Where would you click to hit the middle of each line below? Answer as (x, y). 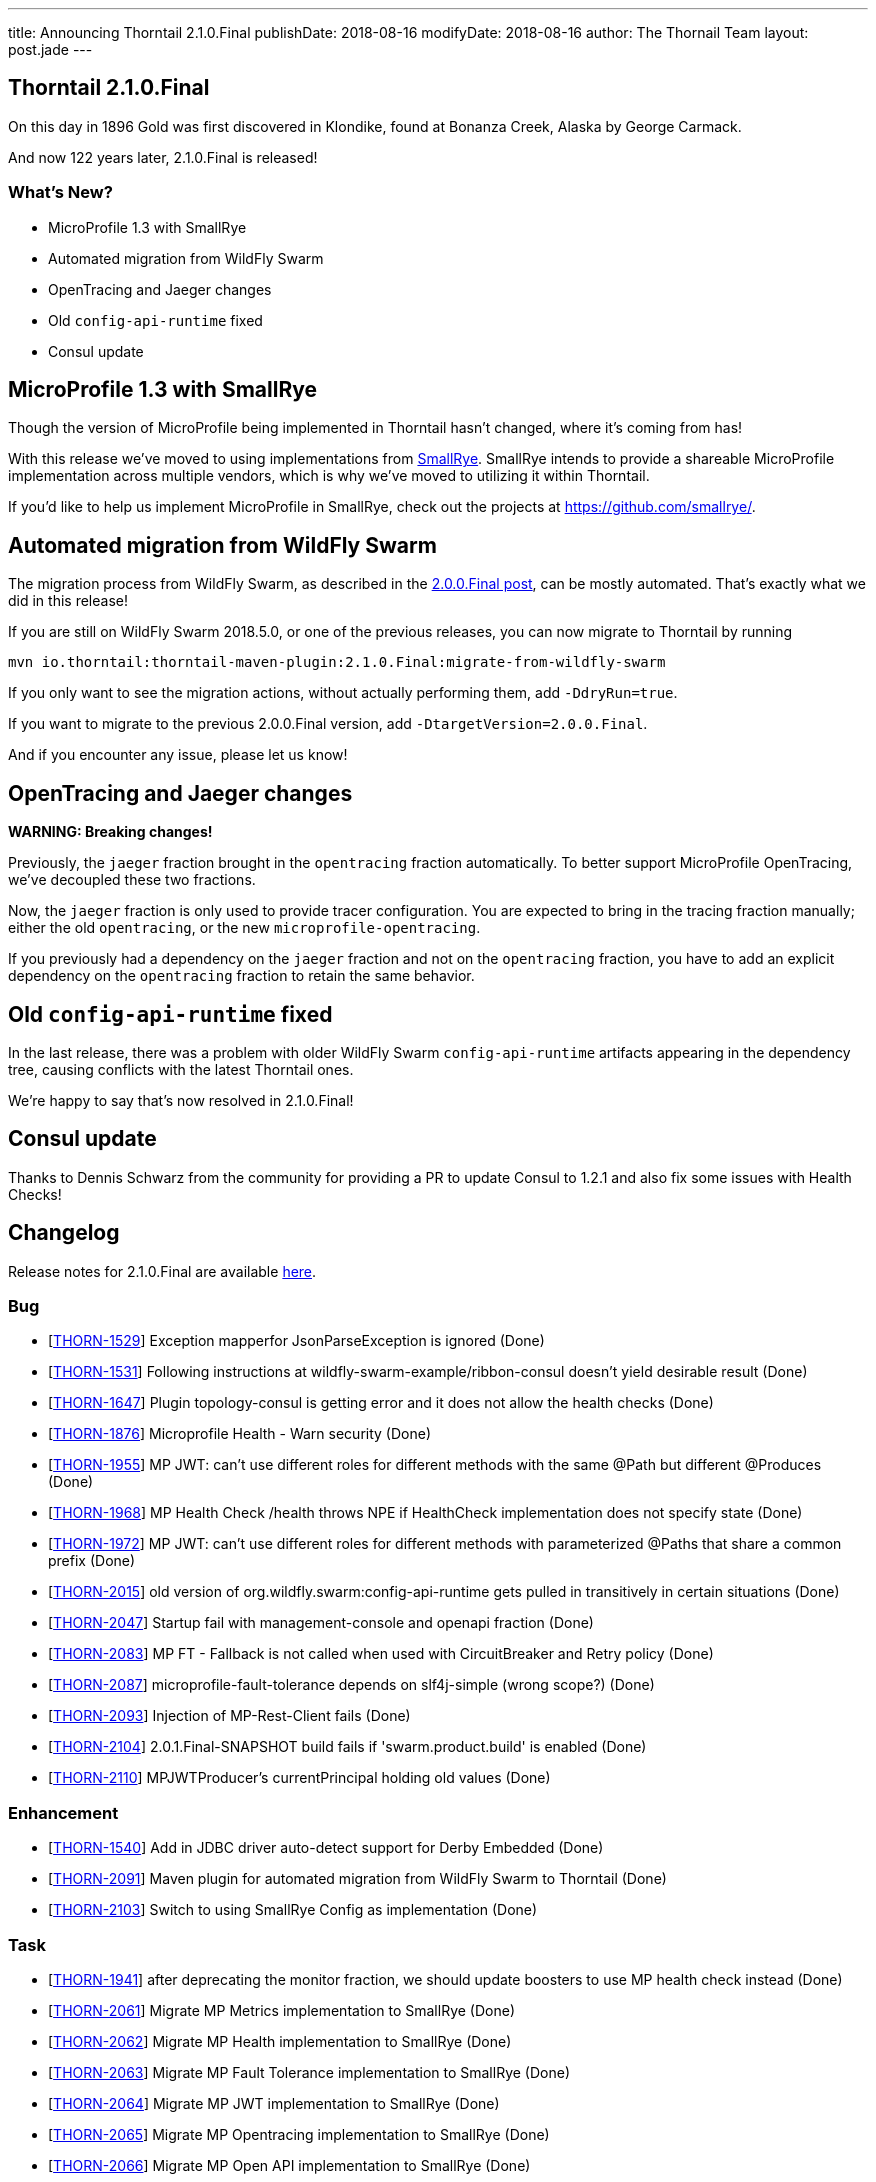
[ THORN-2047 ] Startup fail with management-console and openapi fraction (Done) (321, 1623)
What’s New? (60, 192)
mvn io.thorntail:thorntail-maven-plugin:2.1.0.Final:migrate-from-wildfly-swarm (337, 662)
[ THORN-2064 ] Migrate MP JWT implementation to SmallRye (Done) (274, 2103)
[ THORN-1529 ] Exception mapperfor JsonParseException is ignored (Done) (296, 1341)
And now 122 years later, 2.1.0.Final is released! (163, 157)
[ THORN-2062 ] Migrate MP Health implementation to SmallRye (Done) (280, 2041)
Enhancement (63, 1812)
